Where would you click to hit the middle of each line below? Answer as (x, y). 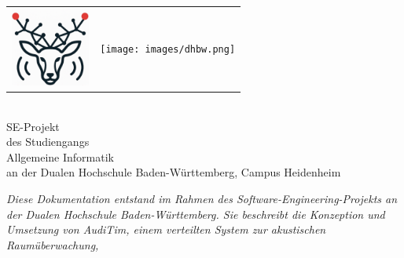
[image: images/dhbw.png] (168, 50)
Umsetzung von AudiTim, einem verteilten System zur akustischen (166, 229)
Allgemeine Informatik (60, 156)
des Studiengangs (48, 142)
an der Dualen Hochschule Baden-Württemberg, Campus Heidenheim (174, 172)
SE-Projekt (33, 126)
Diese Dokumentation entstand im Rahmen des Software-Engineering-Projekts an (202, 199)
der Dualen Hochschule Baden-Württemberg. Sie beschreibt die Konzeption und (196, 214)
